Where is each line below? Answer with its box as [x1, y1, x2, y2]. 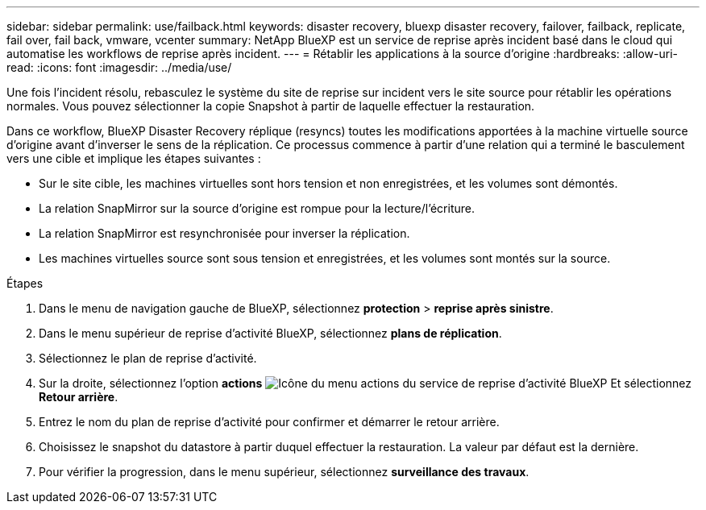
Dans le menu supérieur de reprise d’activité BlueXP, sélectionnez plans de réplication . [39, 326, 502, 340]
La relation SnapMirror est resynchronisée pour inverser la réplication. [39, 226, 410, 240]
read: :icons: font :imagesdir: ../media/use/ [6, 60, 232, 74]
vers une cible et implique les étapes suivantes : [6, 151, 261, 165]
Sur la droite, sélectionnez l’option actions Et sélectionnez [39, 376, 692, 390]
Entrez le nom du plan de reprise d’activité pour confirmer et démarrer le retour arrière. [39, 415, 500, 429]
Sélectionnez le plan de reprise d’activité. [39, 351, 257, 365]
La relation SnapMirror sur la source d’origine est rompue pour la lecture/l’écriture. [39, 201, 475, 215]
